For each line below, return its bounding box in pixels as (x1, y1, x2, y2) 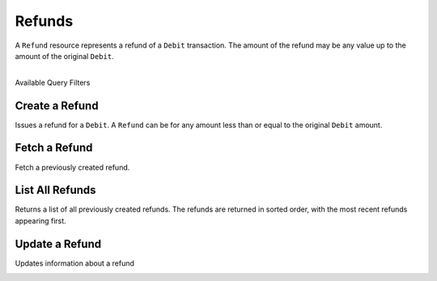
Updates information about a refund (15, 258, 135, 268)
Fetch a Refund (15, 141, 93, 155)
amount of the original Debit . (15, 51, 114, 61)
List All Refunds (15, 183, 96, 197)
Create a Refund (15, 99, 99, 112)
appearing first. (15, 216, 66, 225)
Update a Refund (15, 237, 101, 250)
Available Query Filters (15, 78, 91, 87)
